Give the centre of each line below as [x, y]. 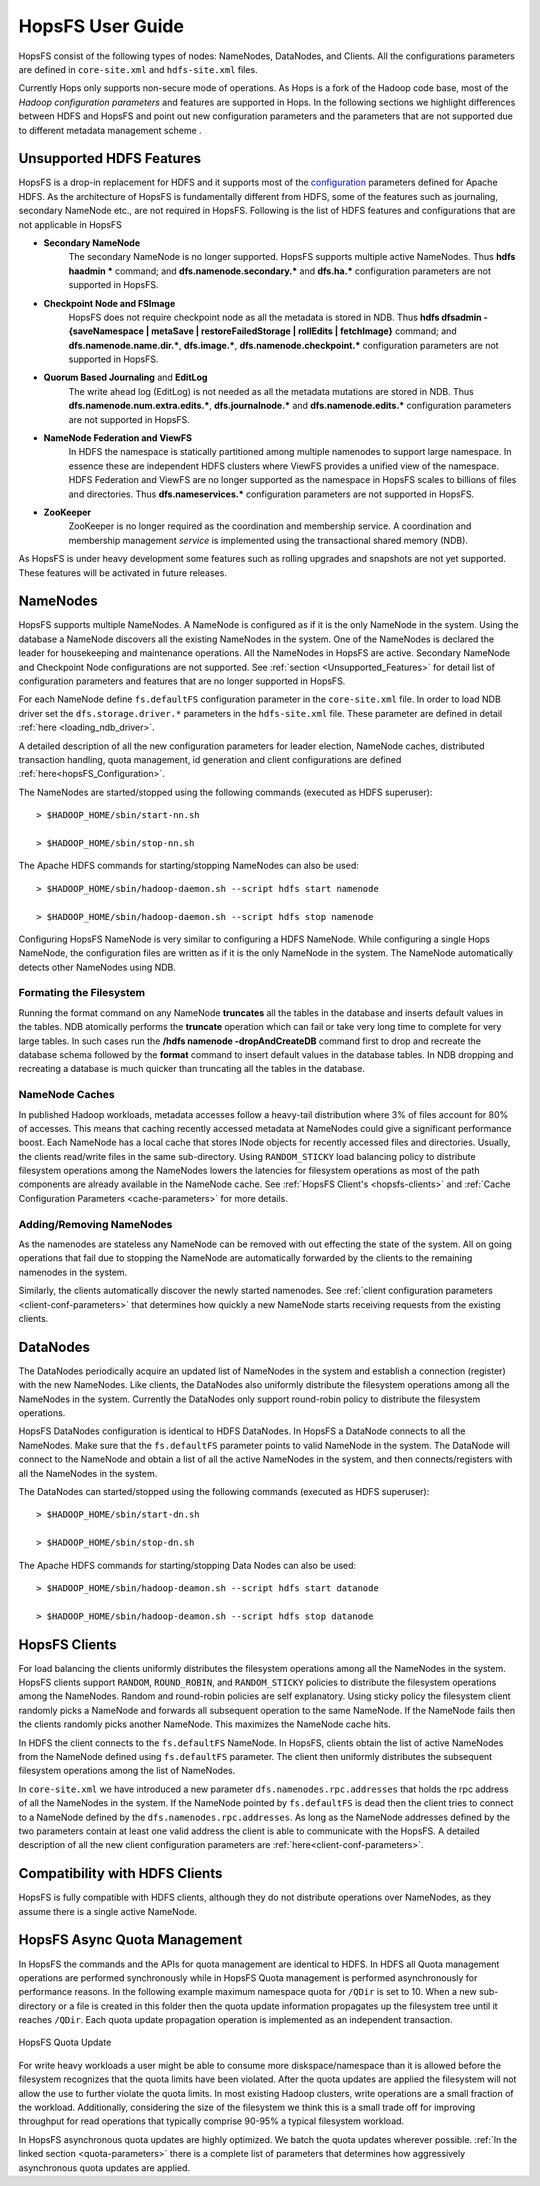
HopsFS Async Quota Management [130, 1940]
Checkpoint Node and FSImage [109, 303]
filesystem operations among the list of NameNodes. [127, 1771]
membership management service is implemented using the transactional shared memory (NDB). [268, 540]
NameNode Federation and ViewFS [117, 438]
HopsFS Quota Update [65, 2042]
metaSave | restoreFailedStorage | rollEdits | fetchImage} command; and [304, 331]
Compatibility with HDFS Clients [120, 1873]
